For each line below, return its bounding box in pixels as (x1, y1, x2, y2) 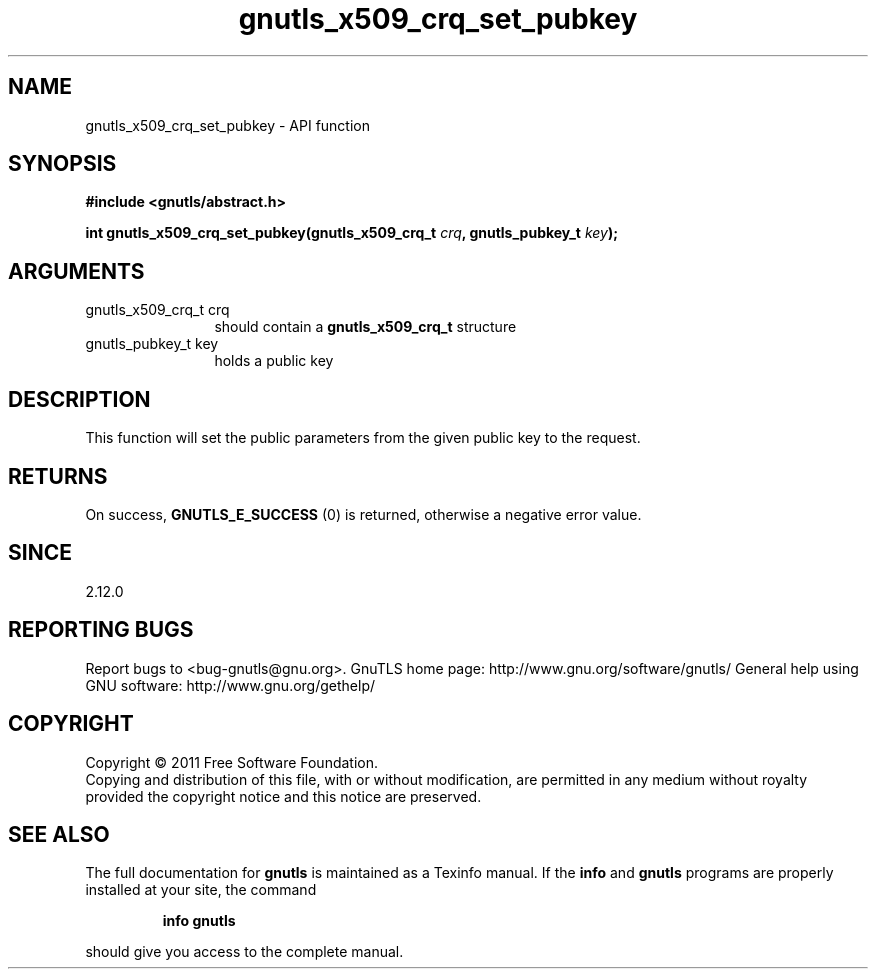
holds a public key (214, 352, 334, 370)
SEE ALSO (8, 821, 110, 847)
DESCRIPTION (8, 386, 151, 412)
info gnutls (162, 912, 236, 930)
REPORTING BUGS (8, 617, 194, 643)
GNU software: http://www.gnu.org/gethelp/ (85, 676, 376, 694)
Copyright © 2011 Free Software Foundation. (85, 753, 379, 771)
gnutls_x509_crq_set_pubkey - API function (85, 116, 370, 134)
